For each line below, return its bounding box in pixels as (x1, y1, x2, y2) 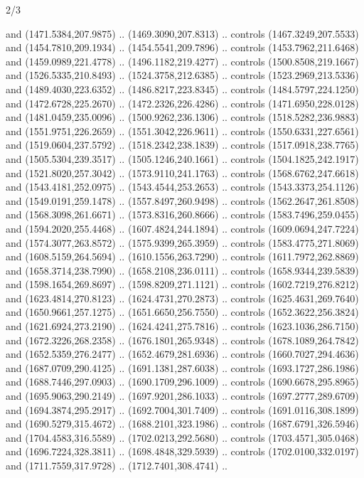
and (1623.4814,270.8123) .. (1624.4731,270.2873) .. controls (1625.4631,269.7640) (6, 290, 359, 305)
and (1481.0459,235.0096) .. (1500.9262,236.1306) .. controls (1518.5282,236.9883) (6, 110, 359, 124)
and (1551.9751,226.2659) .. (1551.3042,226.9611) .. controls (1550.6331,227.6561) (6, 123, 359, 138)
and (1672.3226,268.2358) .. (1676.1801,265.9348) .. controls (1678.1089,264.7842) (6, 332, 359, 347)
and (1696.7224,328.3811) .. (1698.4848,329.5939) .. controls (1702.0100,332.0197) (6, 444, 359, 459)
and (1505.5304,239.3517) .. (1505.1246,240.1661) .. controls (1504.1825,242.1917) (6, 151, 359, 166)
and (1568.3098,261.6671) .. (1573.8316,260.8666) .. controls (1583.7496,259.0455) (6, 207, 359, 222)
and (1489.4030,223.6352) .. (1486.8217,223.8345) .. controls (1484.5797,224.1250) (6, 81, 359, 96)
